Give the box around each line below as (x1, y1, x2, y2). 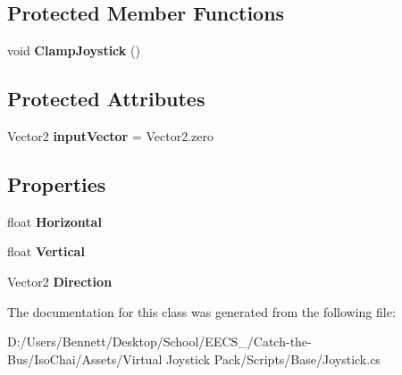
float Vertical (7, 242, 85, 261)
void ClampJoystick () (7, 41, 140, 60)
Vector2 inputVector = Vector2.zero (7, 127, 214, 145)
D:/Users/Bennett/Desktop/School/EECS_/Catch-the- (7, 332, 312, 351)
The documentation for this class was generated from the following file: (7, 302, 396, 321)
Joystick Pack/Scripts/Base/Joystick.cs (165, 349, 381, 368)
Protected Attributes (7, 85, 205, 112)
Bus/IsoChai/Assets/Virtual (7, 349, 163, 368)
